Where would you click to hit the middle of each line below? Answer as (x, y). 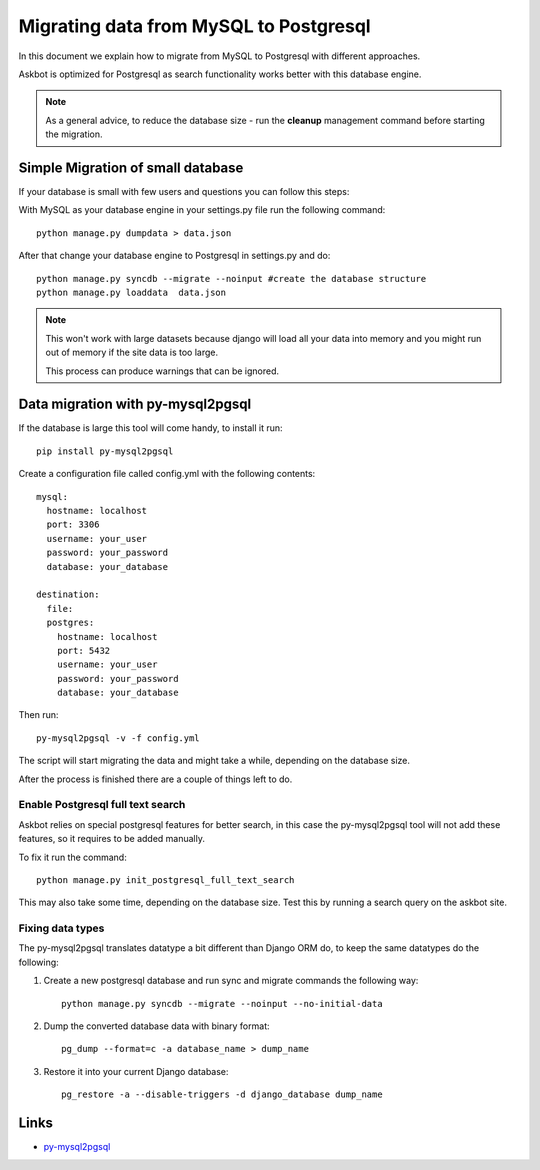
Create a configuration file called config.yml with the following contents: (167, 474)
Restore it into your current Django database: (136, 1071)
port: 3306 (73, 524)
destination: (68, 594)
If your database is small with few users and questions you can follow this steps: (184, 192)
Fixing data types (61, 928)
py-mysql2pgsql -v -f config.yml (118, 738)
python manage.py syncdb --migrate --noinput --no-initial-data (222, 1003)
